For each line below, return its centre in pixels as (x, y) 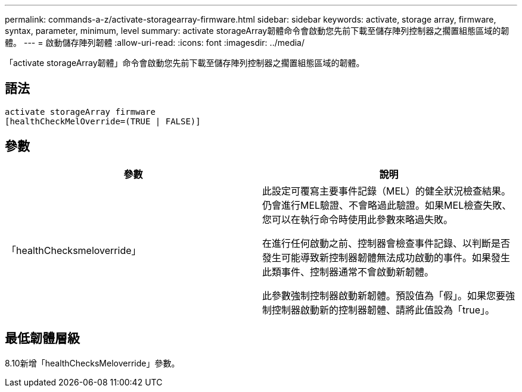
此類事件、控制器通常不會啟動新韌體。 (348, 272)
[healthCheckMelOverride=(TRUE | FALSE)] (103, 121)
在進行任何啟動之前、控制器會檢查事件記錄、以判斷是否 (386, 243)
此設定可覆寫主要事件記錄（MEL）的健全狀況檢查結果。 (387, 191)
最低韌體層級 (42, 338)
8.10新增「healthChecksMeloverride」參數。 (92, 363)
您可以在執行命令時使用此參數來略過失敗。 (358, 219)
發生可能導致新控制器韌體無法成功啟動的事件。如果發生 (386, 257)
